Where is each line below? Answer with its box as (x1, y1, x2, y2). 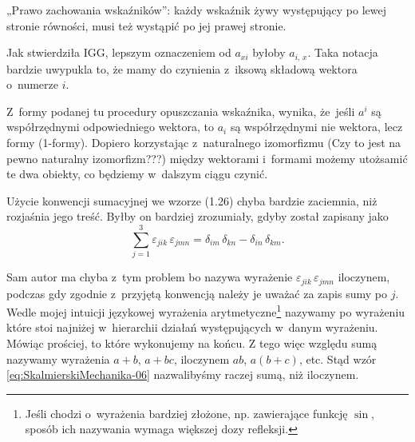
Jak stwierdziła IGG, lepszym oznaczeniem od (6, 44, 231, 61)
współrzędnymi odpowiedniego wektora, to (6, 118, 214, 135)
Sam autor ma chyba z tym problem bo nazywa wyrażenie (6, 269, 293, 285)
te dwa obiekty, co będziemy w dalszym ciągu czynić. (6, 165, 268, 182)
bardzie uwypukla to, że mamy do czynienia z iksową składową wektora (6, 60, 358, 77)
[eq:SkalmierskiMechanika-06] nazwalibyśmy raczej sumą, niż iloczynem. (6, 366, 359, 383)
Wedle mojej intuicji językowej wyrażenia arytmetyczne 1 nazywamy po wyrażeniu (6, 301, 405, 320)
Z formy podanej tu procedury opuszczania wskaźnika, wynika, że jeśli (6, 102, 355, 119)
